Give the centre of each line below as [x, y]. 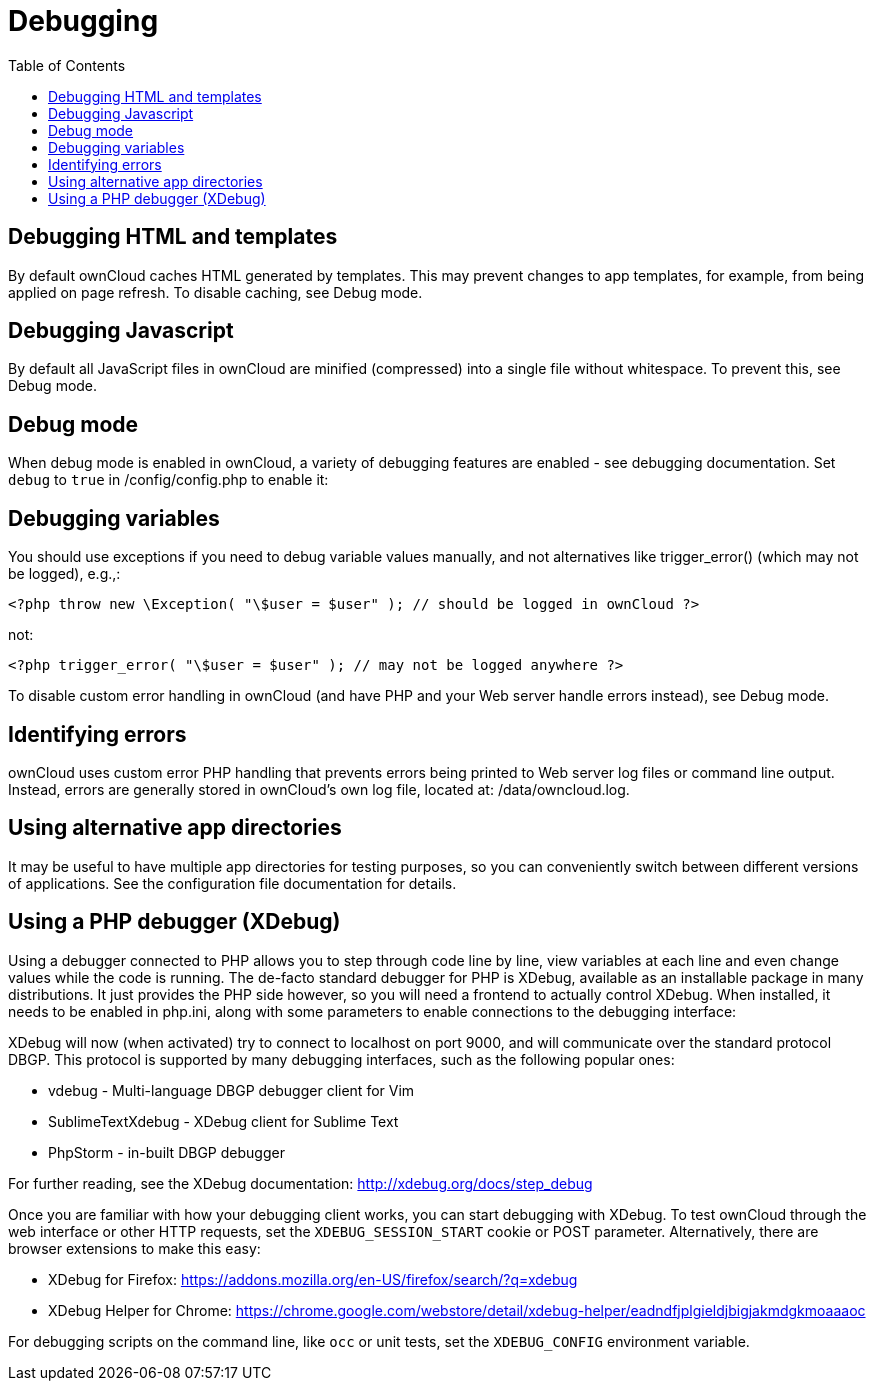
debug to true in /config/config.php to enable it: [168, 480]
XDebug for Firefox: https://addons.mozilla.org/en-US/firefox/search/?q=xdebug [313, 1279]
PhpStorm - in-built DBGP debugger [166, 1152]
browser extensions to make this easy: [134, 1248]
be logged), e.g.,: [64, 574]
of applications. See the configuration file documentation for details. [232, 883]
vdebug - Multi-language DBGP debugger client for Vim [231, 1090]
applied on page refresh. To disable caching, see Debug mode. [215, 292]
